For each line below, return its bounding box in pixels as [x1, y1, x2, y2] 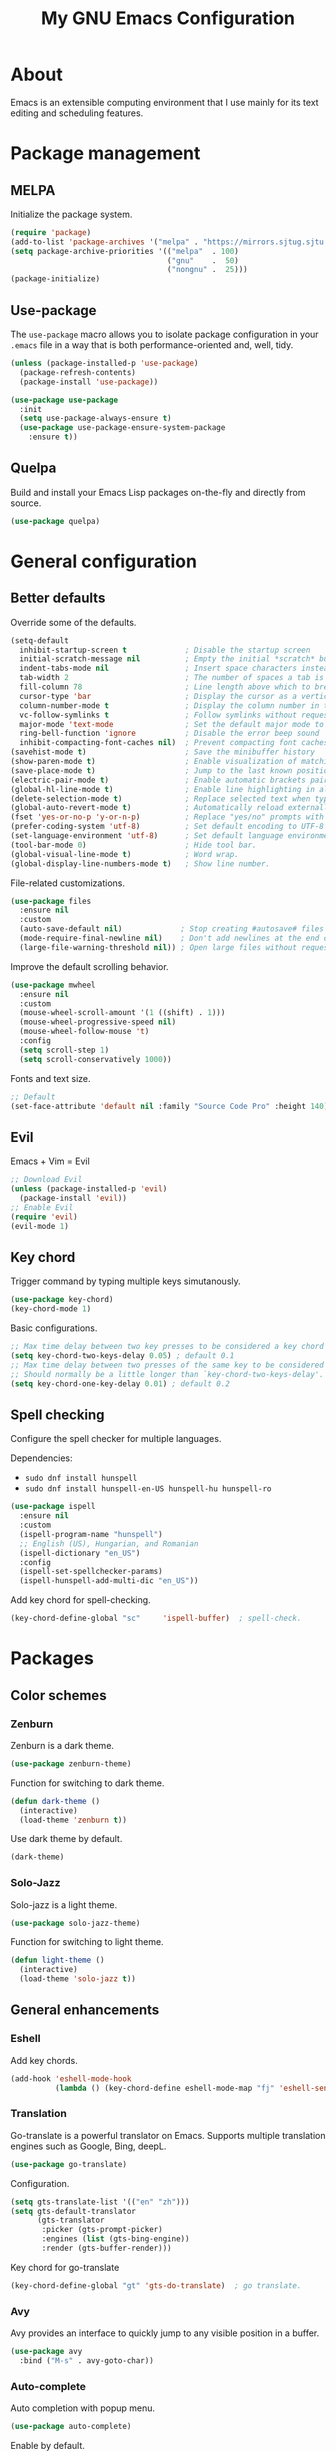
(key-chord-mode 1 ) [10, 1304, 92, 1314]
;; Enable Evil [10, 1202, 74, 1212]
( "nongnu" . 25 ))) [166, 265, 248, 275]
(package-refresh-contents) [19, 367, 137, 377]
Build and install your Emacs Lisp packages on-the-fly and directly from [10, 486, 306, 498]
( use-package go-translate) [10, 2159, 128, 2169]
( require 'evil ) [10, 1212, 78, 1222]
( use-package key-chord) [10, 1295, 114, 1305]
